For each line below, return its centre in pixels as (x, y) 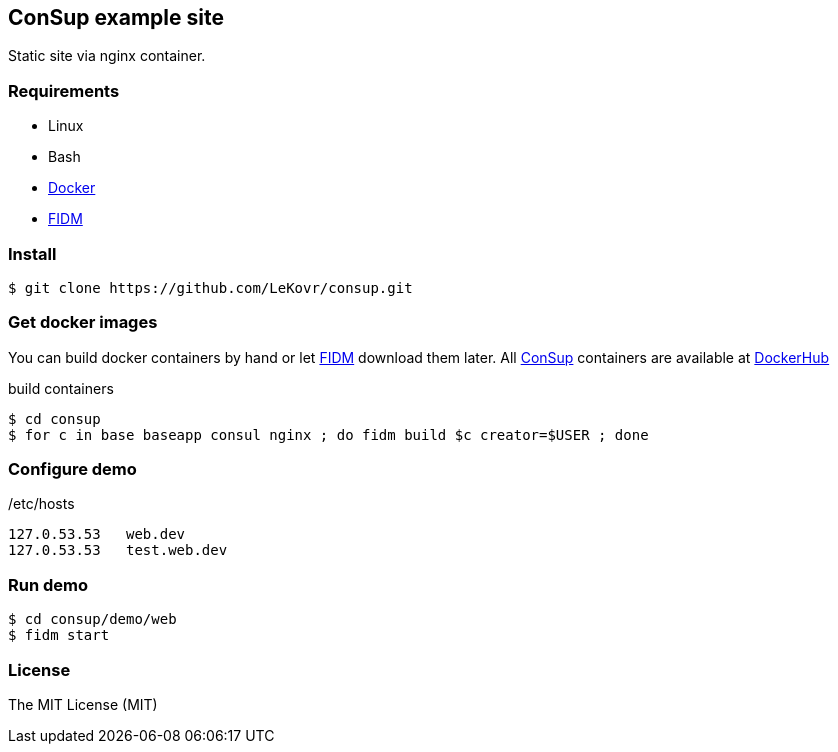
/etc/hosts (41, 504)
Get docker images (83, 322)
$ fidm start (59, 635)
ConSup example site (116, 17)
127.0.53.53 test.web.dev (118, 550)
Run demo (48, 584)
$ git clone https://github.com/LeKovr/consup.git (210, 287)
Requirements (64, 90)
